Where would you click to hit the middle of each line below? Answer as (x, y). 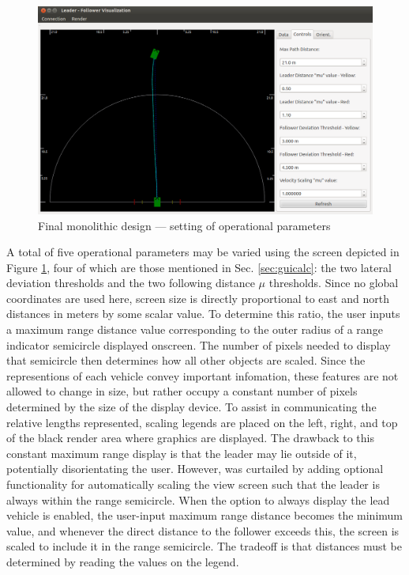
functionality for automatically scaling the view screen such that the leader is (193, 484)
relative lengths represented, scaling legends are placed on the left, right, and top (202, 422)
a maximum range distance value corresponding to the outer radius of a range (195, 329)
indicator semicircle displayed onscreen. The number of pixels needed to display (199, 344)
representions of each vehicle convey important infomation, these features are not (203, 375)
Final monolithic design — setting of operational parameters (184, 225)
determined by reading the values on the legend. (123, 561)
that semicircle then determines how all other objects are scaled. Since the (186, 360)
